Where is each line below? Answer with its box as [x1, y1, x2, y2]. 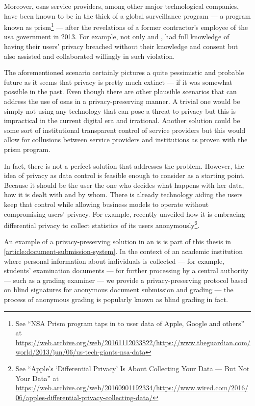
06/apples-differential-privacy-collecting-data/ [15, 392, 153, 402]
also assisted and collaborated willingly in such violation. [4, 51, 175, 61]
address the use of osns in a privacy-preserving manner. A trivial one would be [4, 96, 240, 106]
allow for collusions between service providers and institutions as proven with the [4, 134, 248, 145]
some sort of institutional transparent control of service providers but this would [4, 125, 246, 135]
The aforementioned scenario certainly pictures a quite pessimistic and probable [4, 67, 244, 77]
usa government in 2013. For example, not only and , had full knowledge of [4, 31, 229, 42]
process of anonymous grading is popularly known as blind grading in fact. [4, 294, 228, 304]
